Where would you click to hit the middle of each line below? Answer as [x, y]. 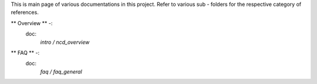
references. [25, 12]
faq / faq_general [61, 71]
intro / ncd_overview [65, 42]
